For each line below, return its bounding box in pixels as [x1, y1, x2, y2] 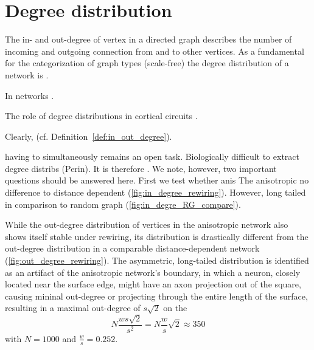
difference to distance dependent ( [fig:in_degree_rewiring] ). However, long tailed [5, 186, 306, 199]
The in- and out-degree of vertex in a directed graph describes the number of [5, 33, 292, 46]
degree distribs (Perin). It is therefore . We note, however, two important [5, 162, 277, 174]
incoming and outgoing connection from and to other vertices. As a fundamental [5, 44, 304, 57]
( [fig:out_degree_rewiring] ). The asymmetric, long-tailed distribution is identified [5, 254, 309, 267]
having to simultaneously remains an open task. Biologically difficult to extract [5, 150, 299, 163]
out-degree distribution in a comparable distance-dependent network [5, 242, 260, 255]
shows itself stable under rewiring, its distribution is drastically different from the [5, 230, 309, 242]
